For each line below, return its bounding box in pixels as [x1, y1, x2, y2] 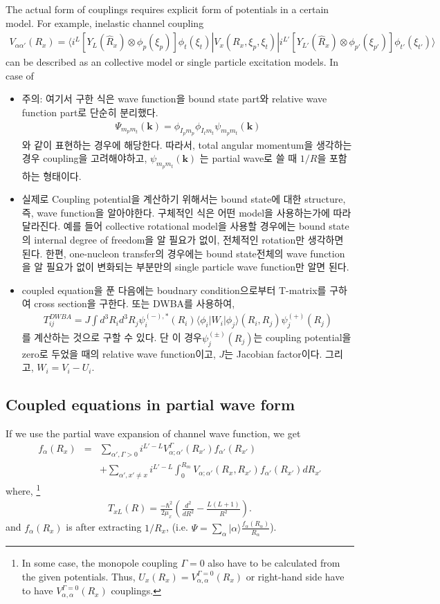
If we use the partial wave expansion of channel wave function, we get [6, 425, 301, 440]
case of [6, 68, 34, 82]
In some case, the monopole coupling [21, 556, 178, 569]
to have [21, 583, 53, 598]
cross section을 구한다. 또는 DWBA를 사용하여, [34, 296, 235, 311]
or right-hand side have [246, 569, 345, 583]
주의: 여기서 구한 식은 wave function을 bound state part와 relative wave [21, 91, 327, 106]
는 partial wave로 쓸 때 [199, 151, 297, 165]
